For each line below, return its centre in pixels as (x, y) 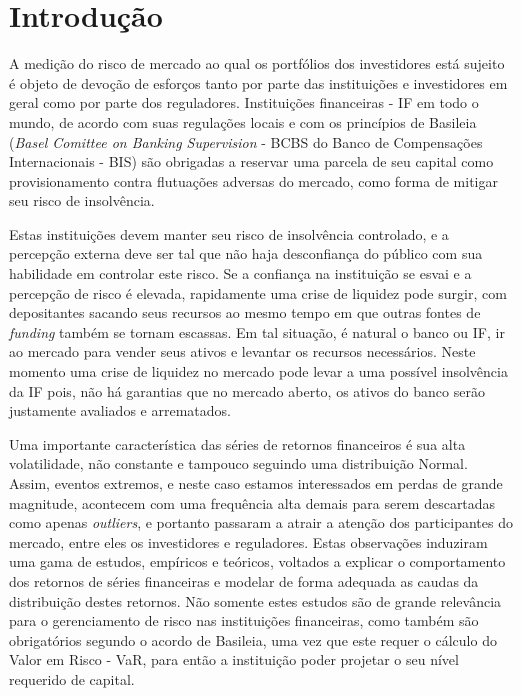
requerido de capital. (72, 678)
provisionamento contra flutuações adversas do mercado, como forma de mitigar (253, 180)
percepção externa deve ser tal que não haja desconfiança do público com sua (246, 253)
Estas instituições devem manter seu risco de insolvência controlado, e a (229, 233)
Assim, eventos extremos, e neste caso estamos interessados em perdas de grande (256, 483)
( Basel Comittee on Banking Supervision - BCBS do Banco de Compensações (246, 141)
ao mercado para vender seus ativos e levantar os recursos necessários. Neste (242, 351)
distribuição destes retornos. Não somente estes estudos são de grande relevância (255, 600)
